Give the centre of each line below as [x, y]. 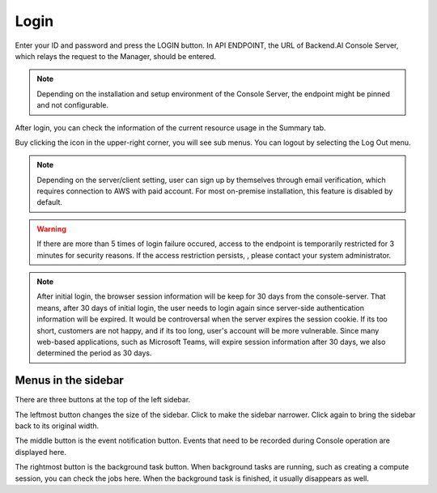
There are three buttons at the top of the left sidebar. [103, 400]
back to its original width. [57, 426]
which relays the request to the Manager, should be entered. [116, 56]
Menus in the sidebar [70, 380]
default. [50, 202]
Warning [51, 229]
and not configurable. [73, 105]
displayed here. [40, 452]
